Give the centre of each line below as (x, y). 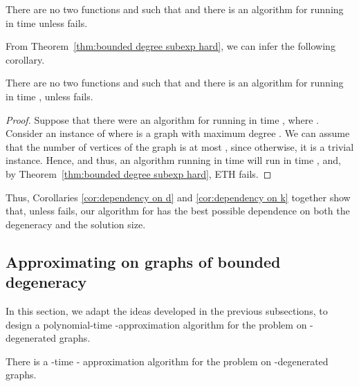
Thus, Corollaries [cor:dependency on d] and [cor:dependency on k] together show (178, 197)
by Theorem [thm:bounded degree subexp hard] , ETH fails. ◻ (139, 173)
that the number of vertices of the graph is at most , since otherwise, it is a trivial (180, 146)
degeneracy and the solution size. (76, 224)
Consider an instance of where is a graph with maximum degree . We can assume (178, 133)
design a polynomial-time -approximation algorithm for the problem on (156, 324)
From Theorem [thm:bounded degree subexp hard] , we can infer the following (171, 46)
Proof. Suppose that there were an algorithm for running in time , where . (162, 119)
